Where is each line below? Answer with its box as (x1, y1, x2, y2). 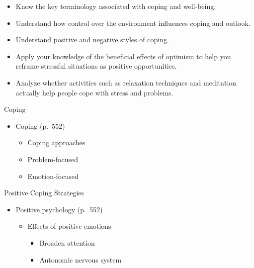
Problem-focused (27, 154, 79, 164)
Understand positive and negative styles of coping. (15, 34, 169, 45)
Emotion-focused (27, 171, 79, 181)
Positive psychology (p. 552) (15, 204, 103, 214)
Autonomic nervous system (39, 254, 122, 265)
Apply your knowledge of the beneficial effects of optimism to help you (15, 51, 231, 61)
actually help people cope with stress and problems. (15, 87, 173, 97)
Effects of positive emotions (27, 221, 111, 231)
